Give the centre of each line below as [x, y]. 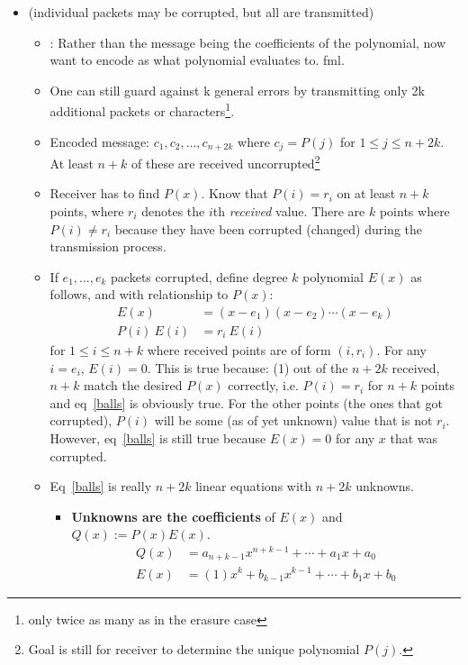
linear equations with [254, 486]
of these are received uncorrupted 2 [226, 162]
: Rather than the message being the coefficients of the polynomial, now [248, 42]
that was [414, 437]
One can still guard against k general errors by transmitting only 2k [237, 90]
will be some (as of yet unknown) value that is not [293, 420]
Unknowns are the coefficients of [173, 516]
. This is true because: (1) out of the [247, 367]
